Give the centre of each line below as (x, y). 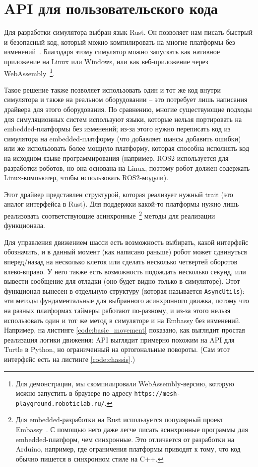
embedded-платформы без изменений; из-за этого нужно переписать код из (117, 129)
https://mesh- (157, 394)
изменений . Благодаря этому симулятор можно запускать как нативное (112, 52)
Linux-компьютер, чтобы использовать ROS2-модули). (86, 177)
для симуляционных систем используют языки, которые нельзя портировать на (123, 119)
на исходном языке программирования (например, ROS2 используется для (116, 158)
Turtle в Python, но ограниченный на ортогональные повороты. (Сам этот (117, 349)
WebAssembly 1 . (30, 72)
